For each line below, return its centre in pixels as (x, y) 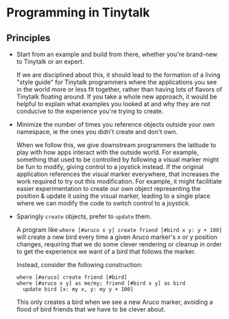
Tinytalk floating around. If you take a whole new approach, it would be (117, 97)
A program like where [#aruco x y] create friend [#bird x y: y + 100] (119, 230)
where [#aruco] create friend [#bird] (72, 277)
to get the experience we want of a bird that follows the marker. (106, 252)
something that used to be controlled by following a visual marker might (118, 159)
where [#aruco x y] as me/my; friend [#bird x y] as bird (101, 283)
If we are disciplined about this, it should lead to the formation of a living (118, 75)
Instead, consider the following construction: (80, 265)
